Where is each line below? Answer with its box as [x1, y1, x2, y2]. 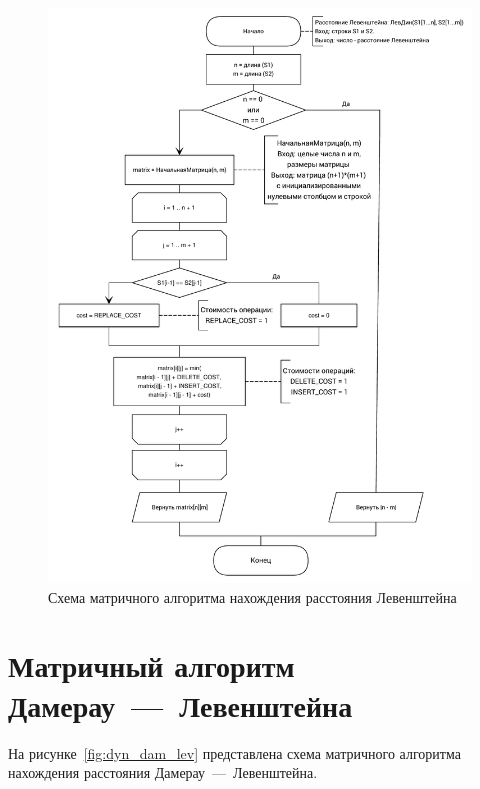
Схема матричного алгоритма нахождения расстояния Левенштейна [48, 586, 457, 607]
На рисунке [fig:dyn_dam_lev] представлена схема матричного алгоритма [8, 742, 461, 763]
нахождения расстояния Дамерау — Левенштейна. [8, 762, 318, 783]
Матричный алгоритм [8, 645, 295, 686]
